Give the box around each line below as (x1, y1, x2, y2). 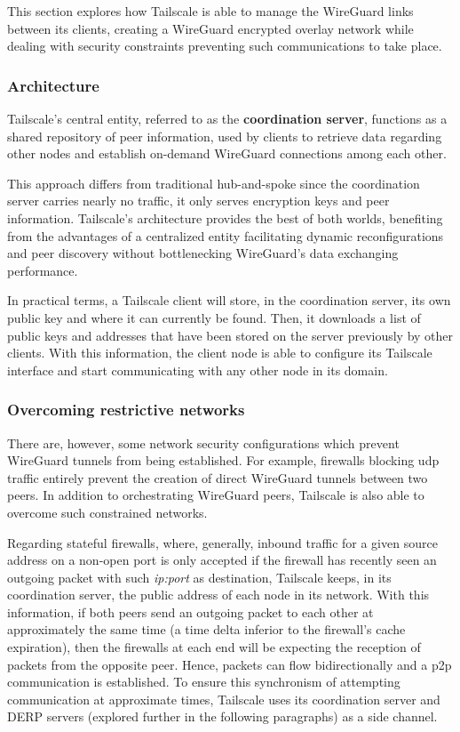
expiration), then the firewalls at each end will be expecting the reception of (7, 638, 421, 656)
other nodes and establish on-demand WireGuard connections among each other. (7, 144, 447, 163)
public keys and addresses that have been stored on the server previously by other (7, 326, 454, 344)
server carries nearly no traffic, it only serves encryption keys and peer (7, 191, 390, 210)
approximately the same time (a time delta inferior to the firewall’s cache (7, 620, 406, 639)
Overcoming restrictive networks (7, 398, 245, 421)
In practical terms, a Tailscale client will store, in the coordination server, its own (7, 291, 451, 310)
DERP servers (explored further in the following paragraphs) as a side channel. (7, 707, 438, 726)
